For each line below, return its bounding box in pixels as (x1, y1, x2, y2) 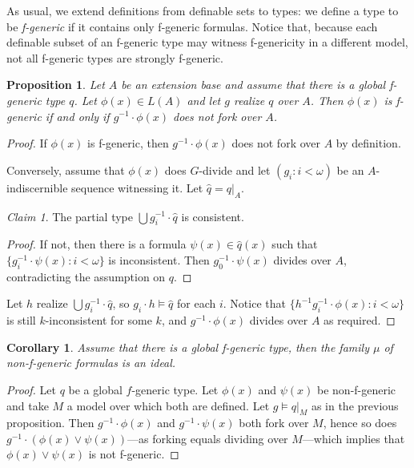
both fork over (239, 414, 309, 431)
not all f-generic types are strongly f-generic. (6, 49, 223, 66)
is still (6, 312, 36, 329)
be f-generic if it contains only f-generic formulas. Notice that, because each (6, 18, 378, 34)
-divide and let (199, 161, 271, 178)
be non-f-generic (317, 381, 396, 397)
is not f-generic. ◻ (88, 446, 179, 462)
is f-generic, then (87, 135, 169, 151)
